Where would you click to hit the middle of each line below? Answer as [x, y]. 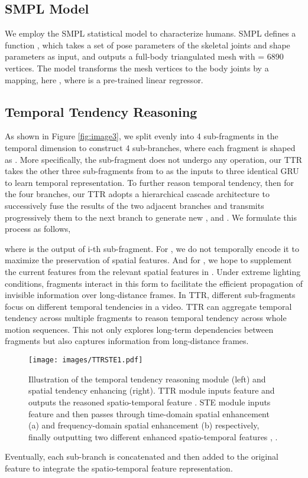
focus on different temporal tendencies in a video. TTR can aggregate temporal [148, 306]
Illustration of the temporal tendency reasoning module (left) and [147, 379]
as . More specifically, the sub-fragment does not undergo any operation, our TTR [154, 159]
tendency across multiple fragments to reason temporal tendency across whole [146, 318]
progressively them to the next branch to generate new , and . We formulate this [151, 217]
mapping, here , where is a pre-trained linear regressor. [104, 79]
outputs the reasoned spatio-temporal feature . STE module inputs [150, 402]
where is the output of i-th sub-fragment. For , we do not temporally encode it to [152, 248]
